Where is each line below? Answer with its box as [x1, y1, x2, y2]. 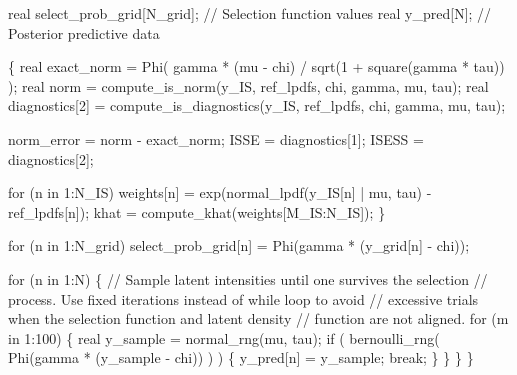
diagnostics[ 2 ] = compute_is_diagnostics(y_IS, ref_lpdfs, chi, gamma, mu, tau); [8, 95, 506, 116]
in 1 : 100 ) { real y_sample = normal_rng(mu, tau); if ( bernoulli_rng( [8, 327, 440, 348]
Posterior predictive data [8, 22, 160, 43]
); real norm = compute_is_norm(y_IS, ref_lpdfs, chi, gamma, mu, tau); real [8, 75, 489, 96]
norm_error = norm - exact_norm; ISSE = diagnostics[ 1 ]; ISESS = [8, 128, 424, 149]
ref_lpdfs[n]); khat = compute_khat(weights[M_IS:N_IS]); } [8, 201, 386, 222]
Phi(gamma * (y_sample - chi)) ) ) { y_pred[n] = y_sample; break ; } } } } [8, 347, 474, 368]
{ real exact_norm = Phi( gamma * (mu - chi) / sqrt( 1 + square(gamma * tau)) [8, 56, 505, 77]
